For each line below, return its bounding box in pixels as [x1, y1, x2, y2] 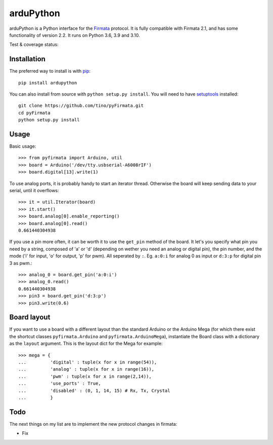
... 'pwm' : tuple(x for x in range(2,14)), [18, 373, 152, 379]
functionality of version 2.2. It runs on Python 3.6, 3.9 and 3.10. [9, 32, 140, 38]
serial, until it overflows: [9, 188, 59, 194]
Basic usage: [9, 143, 36, 149]
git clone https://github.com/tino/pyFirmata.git [18, 103, 144, 109]
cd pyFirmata [18, 110, 51, 116]
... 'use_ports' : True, [18, 381, 101, 386]
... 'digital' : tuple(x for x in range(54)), [18, 359, 157, 365]
